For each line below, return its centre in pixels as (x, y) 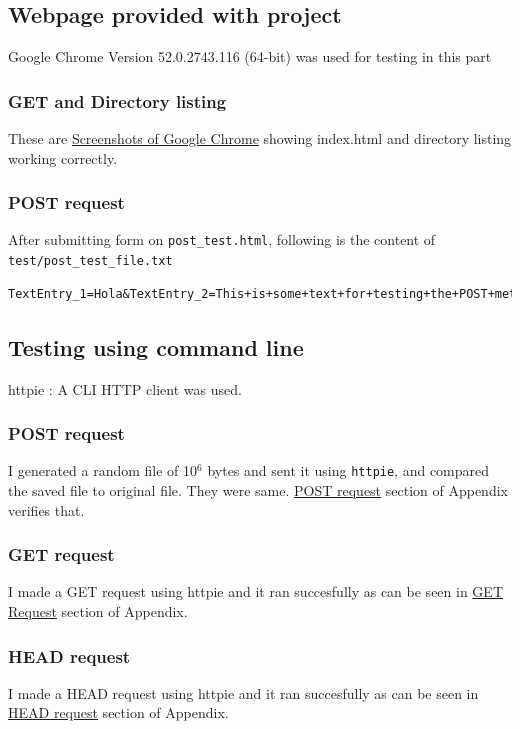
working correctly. (63, 157)
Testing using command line (156, 346)
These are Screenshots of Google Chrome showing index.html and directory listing (260, 138)
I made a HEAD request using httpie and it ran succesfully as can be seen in (243, 692)
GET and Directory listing (117, 100)
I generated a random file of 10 (103, 470)
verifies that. (46, 509)
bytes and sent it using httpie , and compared (348, 470)
